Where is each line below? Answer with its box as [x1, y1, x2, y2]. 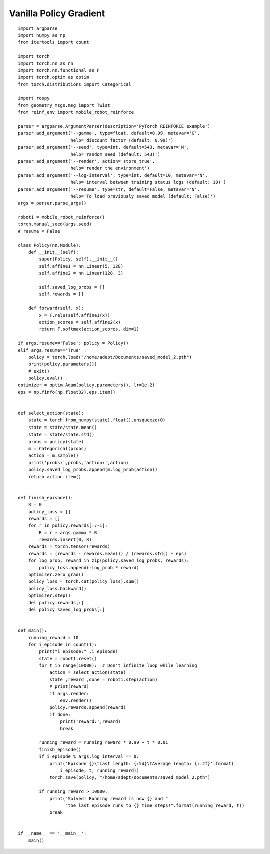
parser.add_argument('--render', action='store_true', [18, 158, 155, 164]
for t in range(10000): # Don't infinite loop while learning [39, 663, 197, 668]
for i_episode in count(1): [28, 641, 97, 647]
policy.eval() [28, 375, 63, 381]
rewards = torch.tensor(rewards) [28, 544, 111, 549]
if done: [49, 711, 71, 717]
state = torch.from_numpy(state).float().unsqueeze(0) [28, 417, 166, 423]
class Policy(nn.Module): [18, 242, 82, 248]
